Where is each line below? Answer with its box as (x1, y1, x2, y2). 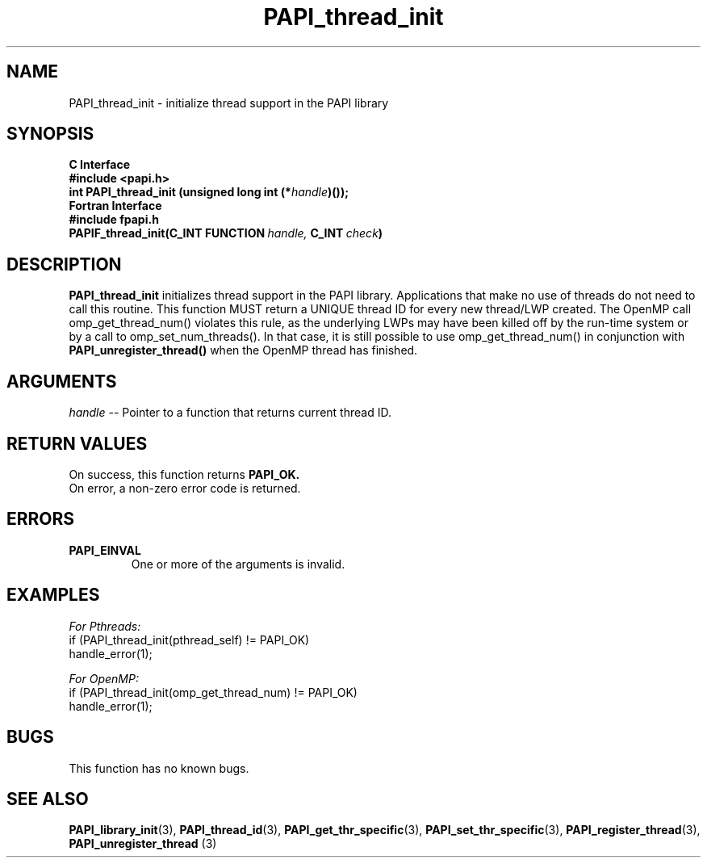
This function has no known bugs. (69, 761, 249, 775)
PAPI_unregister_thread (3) (69, 837, 217, 851)
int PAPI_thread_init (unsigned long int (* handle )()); (69, 185, 349, 199)
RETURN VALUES (6, 433, 148, 454)
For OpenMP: (69, 671, 139, 686)
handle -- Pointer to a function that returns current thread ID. (69, 405, 391, 420)
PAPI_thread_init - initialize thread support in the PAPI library (69, 95, 389, 110)
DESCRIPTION (6, 254, 122, 275)
